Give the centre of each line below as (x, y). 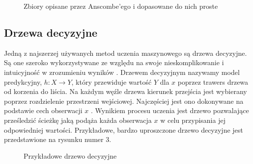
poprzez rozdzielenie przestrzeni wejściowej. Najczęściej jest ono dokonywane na (124, 101)
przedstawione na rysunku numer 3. (58, 139)
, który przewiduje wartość (112, 82)
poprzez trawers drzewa (213, 82)
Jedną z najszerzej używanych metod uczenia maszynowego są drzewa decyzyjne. (126, 53)
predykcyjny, (23, 82)
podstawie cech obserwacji (43, 110)
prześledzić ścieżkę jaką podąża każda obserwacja (78, 120)
